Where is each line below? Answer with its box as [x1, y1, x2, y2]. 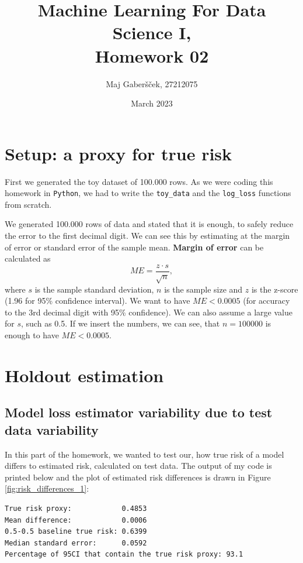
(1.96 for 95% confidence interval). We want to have [5, 294, 190, 307]
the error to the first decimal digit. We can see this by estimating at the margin [5, 229, 290, 242]
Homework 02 [95, 43, 209, 67]
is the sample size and [164, 283, 243, 295]
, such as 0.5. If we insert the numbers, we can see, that [21, 317, 220, 329]
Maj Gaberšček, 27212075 [106, 77, 198, 90]
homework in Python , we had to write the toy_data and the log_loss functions [5, 187, 291, 199]
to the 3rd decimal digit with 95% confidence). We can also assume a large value [5, 305, 292, 318]
